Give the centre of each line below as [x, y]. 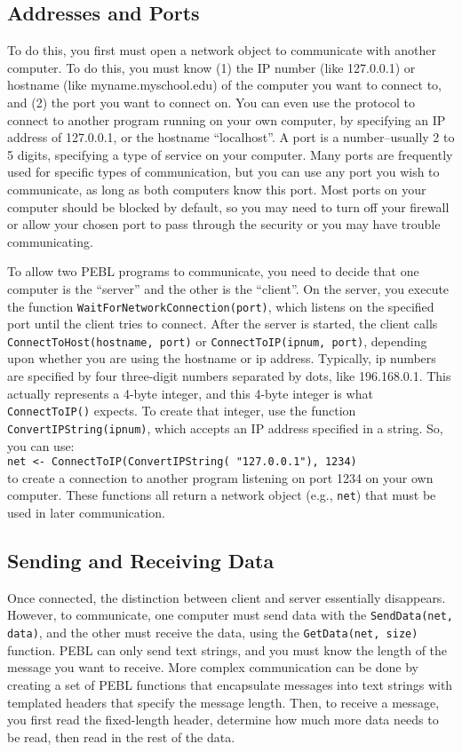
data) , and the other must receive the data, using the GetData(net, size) [213, 633]
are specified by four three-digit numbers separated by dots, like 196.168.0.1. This [229, 376]
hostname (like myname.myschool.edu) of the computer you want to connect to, [224, 85]
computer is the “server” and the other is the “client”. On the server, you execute [228, 288]
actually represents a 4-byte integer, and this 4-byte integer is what [190, 393]
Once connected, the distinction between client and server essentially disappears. [227, 597]
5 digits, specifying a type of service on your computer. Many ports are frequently [230, 154]
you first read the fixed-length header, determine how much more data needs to [223, 720]
